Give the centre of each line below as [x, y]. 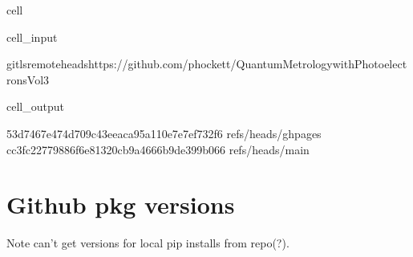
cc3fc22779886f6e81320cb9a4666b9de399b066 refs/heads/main [158, 149]
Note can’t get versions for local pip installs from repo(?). [148, 243]
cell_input [32, 37]
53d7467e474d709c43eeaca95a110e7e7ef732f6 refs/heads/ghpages [164, 133]
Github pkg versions [121, 204]
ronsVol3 [28, 79]
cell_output [35, 106]
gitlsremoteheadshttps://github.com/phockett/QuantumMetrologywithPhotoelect [207, 64]
